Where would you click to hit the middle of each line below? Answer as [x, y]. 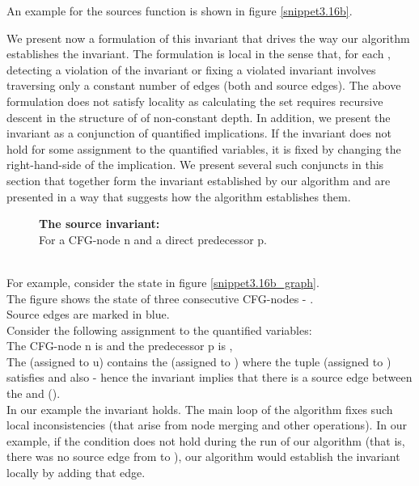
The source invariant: [99, 224]
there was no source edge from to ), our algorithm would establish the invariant [203, 456]
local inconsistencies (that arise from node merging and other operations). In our [207, 425]
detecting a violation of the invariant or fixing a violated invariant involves [191, 69]
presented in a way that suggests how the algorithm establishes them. [179, 196]
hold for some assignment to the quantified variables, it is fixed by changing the [204, 148]
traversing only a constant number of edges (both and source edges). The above [204, 85]
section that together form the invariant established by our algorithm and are [199, 180]
